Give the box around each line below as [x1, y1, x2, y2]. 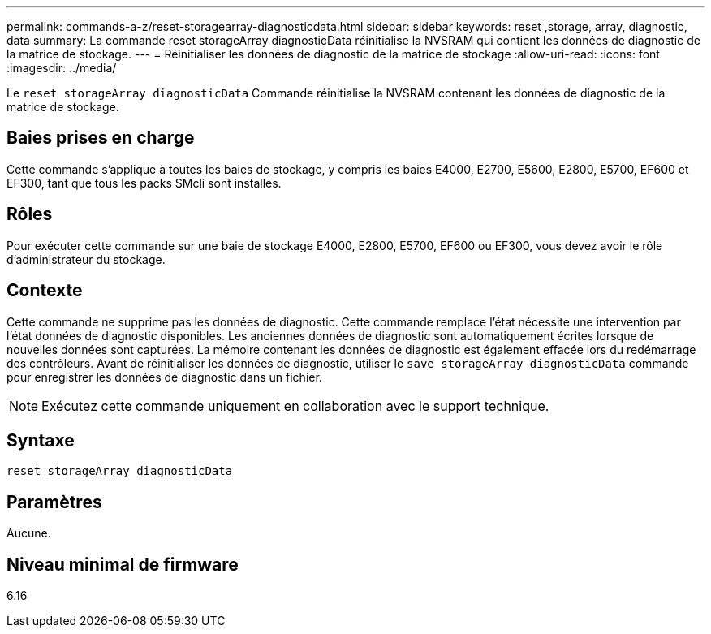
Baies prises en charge [6, 127, 195, 149]
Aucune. [6, 526, 51, 541]
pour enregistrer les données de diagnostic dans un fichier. [6, 369, 322, 384]
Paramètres [6, 491, 102, 512]
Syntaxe [6, 429, 75, 451]
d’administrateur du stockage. [6, 252, 166, 266]
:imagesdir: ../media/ [6, 61, 117, 75]
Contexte [6, 280, 83, 301]
